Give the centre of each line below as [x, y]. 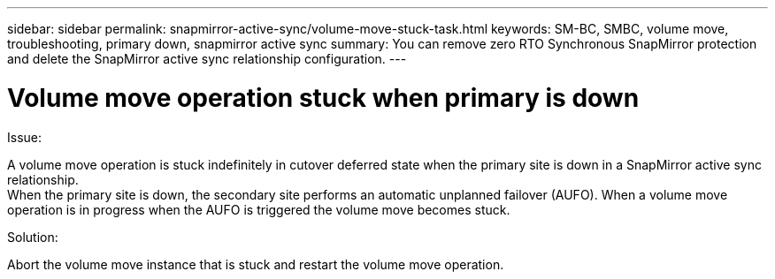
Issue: [25, 137]
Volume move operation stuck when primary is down [323, 98]
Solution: [33, 237]
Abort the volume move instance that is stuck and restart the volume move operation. [256, 264]
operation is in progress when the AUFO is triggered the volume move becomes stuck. [259, 209]
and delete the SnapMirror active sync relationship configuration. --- [207, 59]
